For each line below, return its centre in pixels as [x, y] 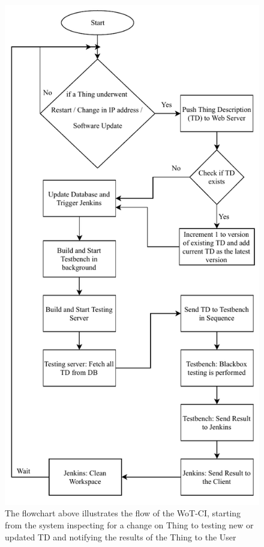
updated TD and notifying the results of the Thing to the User [121, 536]
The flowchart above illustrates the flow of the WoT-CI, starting [123, 513]
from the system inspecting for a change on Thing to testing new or [129, 524]
